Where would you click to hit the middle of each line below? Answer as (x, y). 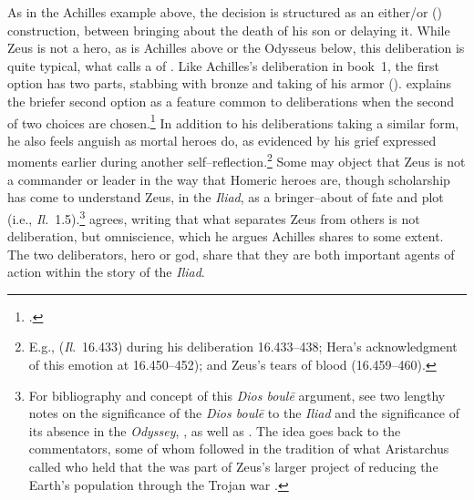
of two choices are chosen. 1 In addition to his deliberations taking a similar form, (233, 121)
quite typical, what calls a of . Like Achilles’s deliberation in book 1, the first (223, 65)
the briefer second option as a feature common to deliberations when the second (231, 101)
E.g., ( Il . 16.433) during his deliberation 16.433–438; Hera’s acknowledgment (243, 347)
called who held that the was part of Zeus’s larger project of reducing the (233, 467)
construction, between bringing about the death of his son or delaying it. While (229, 30)
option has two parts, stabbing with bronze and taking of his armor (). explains (230, 83)
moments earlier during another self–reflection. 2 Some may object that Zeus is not (237, 160)
